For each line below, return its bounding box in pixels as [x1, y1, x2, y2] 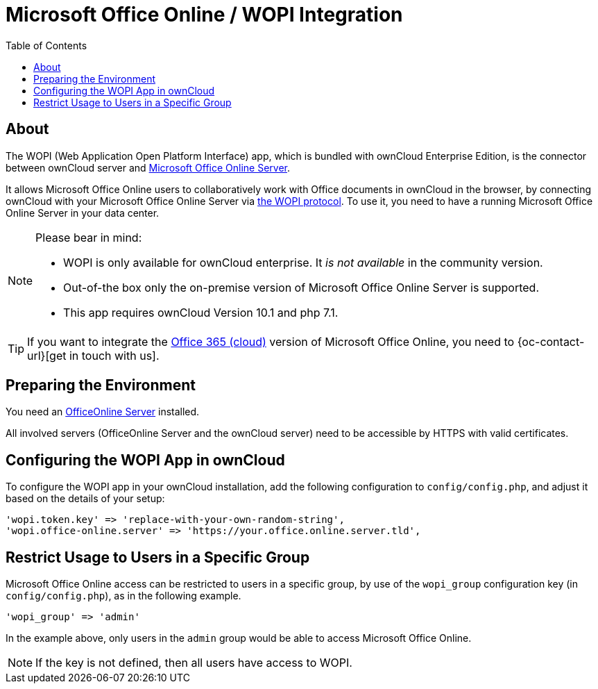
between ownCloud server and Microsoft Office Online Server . [6, 161, 291, 174]
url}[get [27, 348, 67, 363]
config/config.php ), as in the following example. [6, 590, 241, 602]
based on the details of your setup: [6, 492, 165, 505]
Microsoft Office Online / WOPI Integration [6, 3, 403, 26]
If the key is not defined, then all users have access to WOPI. [35, 656, 352, 670]
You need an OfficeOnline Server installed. [6, 406, 200, 418]
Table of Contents [6, 39, 87, 51]
